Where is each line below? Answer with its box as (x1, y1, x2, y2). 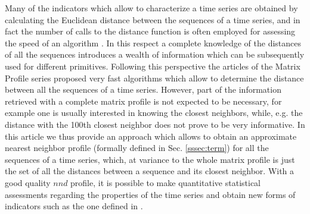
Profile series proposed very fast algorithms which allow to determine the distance (5, 71, 304, 84)
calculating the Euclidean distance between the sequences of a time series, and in (5, 13, 300, 26)
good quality (5, 176, 51, 188)
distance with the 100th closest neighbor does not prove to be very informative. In (5, 118, 305, 130)
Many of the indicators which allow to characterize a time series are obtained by (5, 2, 298, 14)
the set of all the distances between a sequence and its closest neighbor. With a (5, 165, 294, 177)
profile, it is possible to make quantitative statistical (70, 176, 261, 188)
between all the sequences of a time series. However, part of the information (5, 83, 281, 96)
